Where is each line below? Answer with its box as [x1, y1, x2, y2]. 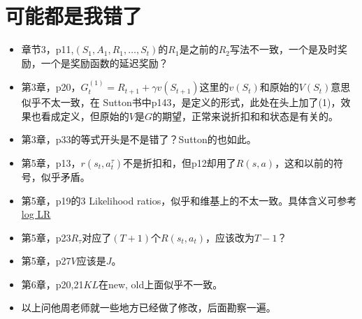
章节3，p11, [21, 42, 74, 57]
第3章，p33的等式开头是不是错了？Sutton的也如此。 [21, 132, 256, 147]
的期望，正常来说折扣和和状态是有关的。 [152, 108, 338, 123]
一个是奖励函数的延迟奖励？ [41, 55, 168, 70]
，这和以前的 [275, 155, 334, 170]
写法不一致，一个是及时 [229, 42, 338, 57]
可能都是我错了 [5, 1, 143, 30]
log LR [21, 207, 51, 221]
